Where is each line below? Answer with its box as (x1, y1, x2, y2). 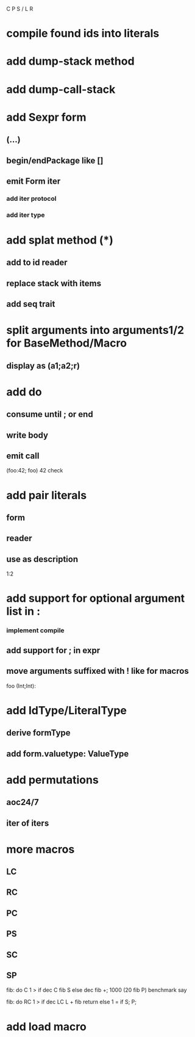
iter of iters (6, 818, 49, 828)
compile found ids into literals (6, 27, 160, 40)
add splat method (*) (6, 233, 114, 247)
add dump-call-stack (6, 82, 116, 96)
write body (6, 430, 49, 440)
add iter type (6, 211, 45, 219)
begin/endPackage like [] (6, 155, 104, 165)
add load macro (6, 1019, 87, 1033)
